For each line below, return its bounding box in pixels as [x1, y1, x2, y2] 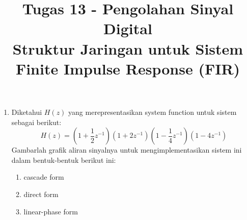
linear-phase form [23, 206, 78, 216]
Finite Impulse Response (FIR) [15, 58, 240, 79]
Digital [103, 18, 152, 39]
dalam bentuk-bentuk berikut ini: [11, 154, 116, 165]
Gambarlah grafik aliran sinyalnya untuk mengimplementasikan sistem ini [11, 144, 242, 155]
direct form [23, 188, 59, 199]
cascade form [23, 172, 64, 182]
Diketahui [11, 106, 42, 117]
